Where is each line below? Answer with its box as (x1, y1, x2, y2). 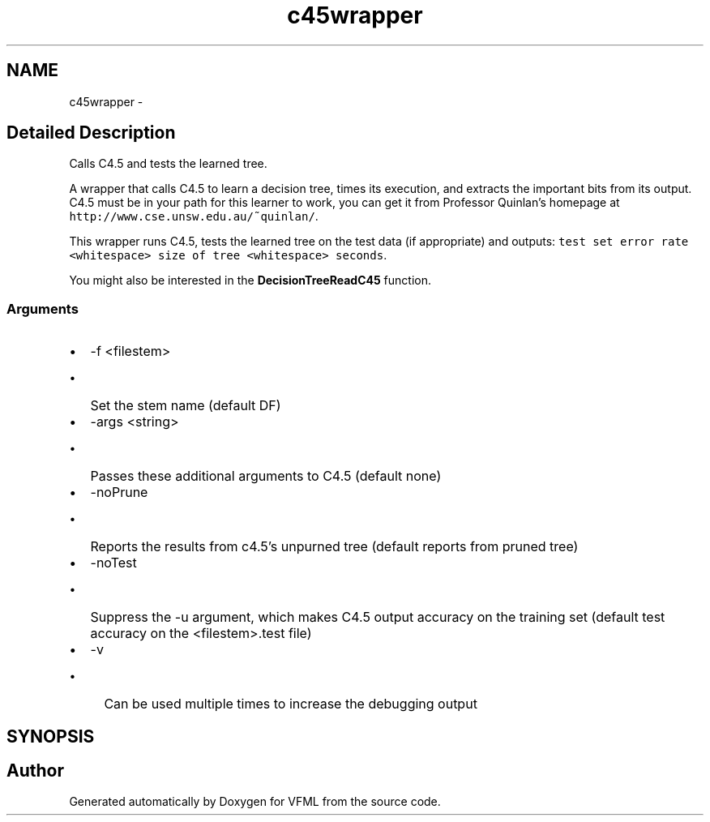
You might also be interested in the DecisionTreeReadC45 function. (69, 273, 432, 288)
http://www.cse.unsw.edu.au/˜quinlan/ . (69, 209, 319, 224)
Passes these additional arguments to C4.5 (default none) (90, 468, 442, 485)
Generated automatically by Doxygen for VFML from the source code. (69, 794, 441, 809)
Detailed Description (6, 122, 176, 143)
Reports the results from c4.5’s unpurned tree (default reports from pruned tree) (90, 538, 579, 555)
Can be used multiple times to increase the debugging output (104, 696, 477, 713)
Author (6, 760, 64, 781)
